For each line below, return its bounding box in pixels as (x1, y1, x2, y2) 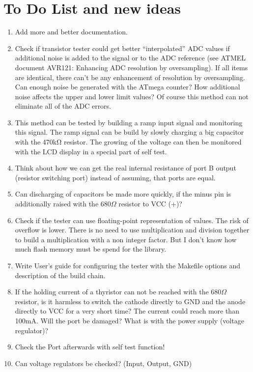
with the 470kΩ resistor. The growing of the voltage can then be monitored (15, 137, 242, 147)
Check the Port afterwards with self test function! (15, 342, 165, 352)
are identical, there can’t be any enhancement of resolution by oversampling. (15, 72, 245, 82)
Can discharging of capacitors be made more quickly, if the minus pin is (15, 189, 231, 199)
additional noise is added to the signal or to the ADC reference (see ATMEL (15, 53, 246, 63)
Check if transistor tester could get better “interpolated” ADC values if (15, 43, 230, 53)
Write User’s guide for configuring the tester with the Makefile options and (15, 260, 241, 270)
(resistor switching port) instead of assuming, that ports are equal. (15, 172, 216, 182)
